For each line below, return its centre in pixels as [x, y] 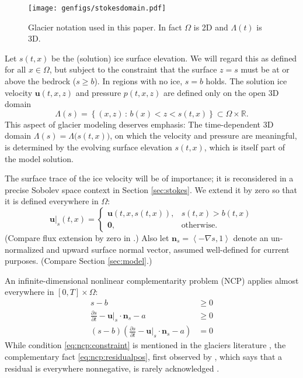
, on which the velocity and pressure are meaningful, [203, 135]
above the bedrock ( [41, 81]
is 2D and [211, 27]
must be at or [265, 69]
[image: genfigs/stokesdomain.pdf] [97, 8]
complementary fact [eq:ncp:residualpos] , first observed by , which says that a [144, 356]
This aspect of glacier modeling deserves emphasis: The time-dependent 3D [139, 124]
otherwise [198, 226]
